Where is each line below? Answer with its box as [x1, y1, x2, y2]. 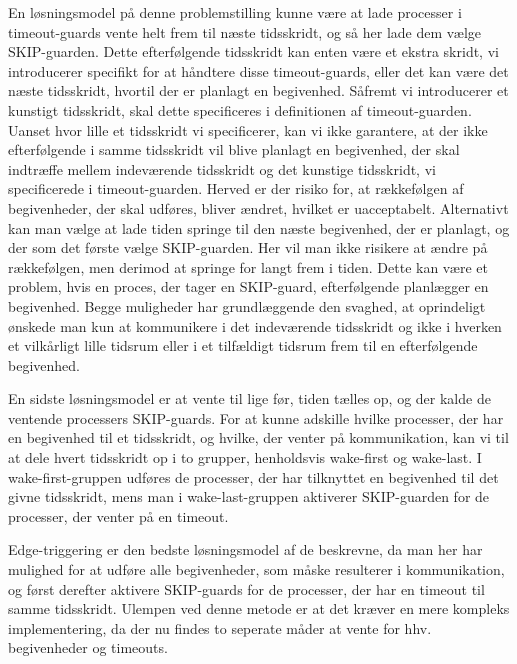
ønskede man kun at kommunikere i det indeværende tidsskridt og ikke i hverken [8, 315, 502, 336]
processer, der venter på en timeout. [8, 505, 229, 526]
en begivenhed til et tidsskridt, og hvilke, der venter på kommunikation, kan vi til [8, 427, 509, 448]
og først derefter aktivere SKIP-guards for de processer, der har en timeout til [8, 578, 485, 599]
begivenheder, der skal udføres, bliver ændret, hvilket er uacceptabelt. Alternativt [8, 197, 509, 218]
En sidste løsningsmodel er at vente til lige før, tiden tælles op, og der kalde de [8, 388, 491, 409]
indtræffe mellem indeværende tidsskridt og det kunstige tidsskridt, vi [8, 158, 436, 179]
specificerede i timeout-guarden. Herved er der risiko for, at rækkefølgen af [8, 178, 464, 199]
